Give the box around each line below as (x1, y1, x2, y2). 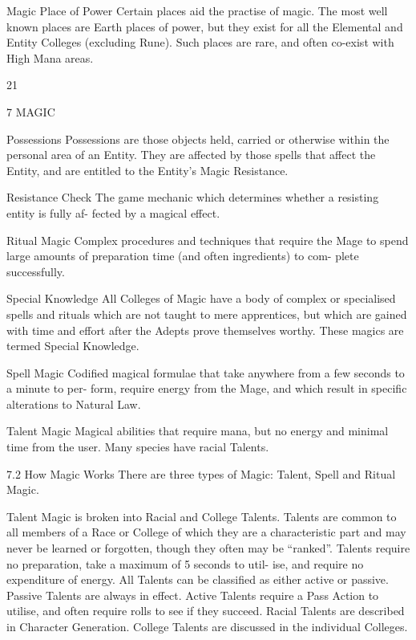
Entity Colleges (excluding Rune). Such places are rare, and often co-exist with (6, 34, 394, 51)
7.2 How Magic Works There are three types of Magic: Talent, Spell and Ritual (6, 465, 396, 482)
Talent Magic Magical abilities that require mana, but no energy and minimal (6, 422, 389, 439)
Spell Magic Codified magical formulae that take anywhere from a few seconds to (6, 364, 405, 381)
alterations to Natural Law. (6, 395, 141, 412)
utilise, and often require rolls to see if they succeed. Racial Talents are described (6, 602, 405, 619)
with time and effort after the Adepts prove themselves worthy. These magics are (6, 321, 404, 338)
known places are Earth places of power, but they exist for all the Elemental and (6, 18, 403, 35)
